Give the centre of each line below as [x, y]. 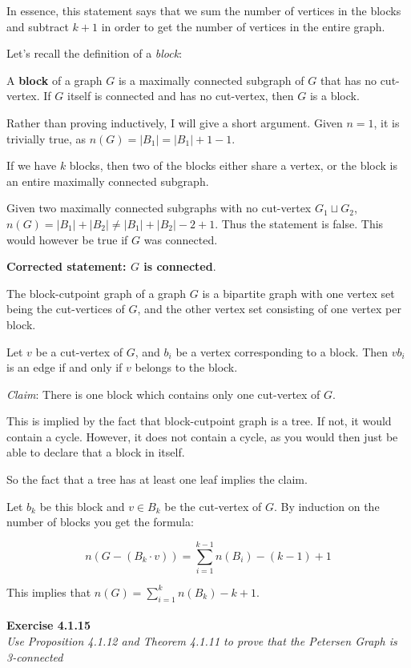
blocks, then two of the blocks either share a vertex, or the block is [233, 165]
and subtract [38, 26]
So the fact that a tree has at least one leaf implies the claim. [157, 479]
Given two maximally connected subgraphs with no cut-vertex [159, 208]
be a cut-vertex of [79, 351]
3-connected [35, 656]
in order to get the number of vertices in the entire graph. [243, 26]
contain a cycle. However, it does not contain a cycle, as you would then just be [202, 436]
